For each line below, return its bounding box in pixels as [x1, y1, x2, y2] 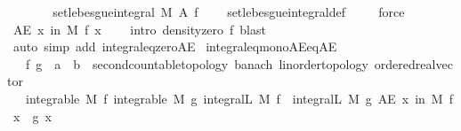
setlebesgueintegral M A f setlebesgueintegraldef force [53, 3, 405, 20]
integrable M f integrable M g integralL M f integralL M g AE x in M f [25, 89, 453, 107]
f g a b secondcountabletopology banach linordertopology [25, 54, 368, 73]
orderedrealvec [374, 54, 453, 73]
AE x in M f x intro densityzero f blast [12, 19, 266, 38]
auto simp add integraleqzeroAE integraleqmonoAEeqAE [12, 37, 337, 56]
